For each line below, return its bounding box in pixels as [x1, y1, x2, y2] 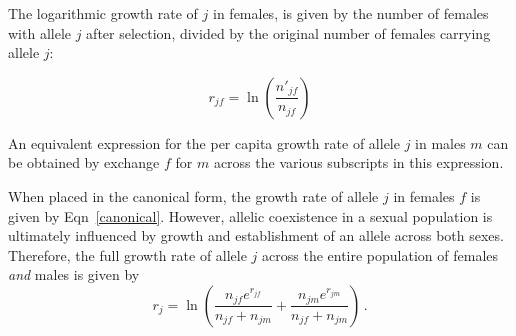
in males [415, 132, 466, 153]
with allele [8, 22, 71, 43]
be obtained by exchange [8, 152, 160, 173]
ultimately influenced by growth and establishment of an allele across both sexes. [8, 225, 504, 246]
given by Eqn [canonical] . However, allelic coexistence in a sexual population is [8, 205, 493, 226]
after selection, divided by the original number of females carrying [86, 22, 491, 43]
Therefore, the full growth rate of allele [8, 244, 247, 265]
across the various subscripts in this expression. [213, 152, 504, 173]
